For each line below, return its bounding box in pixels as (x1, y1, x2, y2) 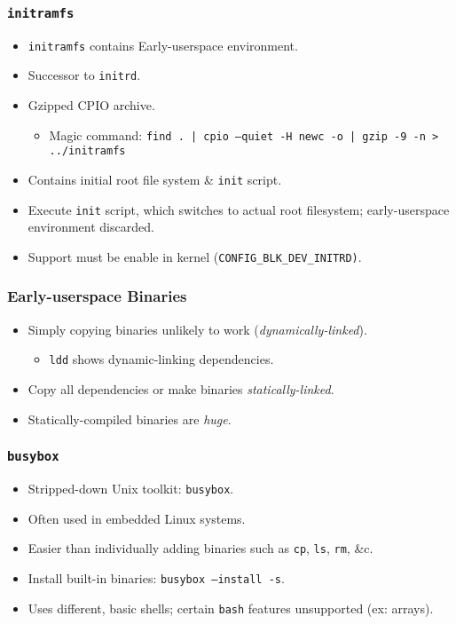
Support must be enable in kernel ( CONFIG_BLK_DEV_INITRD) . (28, 247, 362, 265)
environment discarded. (28, 217, 154, 236)
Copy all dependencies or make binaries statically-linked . (28, 380, 334, 399)
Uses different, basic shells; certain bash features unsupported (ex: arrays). (28, 598, 434, 617)
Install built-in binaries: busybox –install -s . (28, 568, 285, 587)
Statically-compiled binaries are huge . (28, 409, 232, 428)
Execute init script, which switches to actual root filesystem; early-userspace (28, 200, 450, 218)
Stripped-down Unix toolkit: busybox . (28, 479, 234, 497)
